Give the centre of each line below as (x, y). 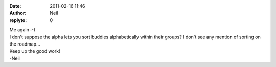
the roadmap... (25, 44)
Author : (18, 13)
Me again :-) (22, 30)
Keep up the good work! (35, 51)
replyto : (18, 20)
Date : (15, 6)
